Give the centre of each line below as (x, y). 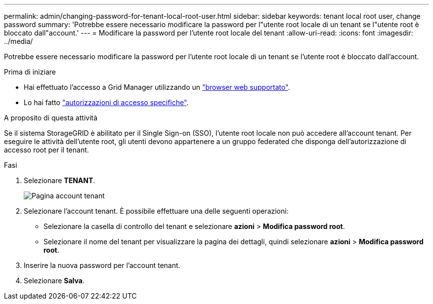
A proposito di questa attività (51, 118)
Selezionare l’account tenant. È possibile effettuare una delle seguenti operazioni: (156, 211)
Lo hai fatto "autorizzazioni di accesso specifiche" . (106, 102)
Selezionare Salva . (54, 281)
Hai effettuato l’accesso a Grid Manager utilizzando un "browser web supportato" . (157, 87)
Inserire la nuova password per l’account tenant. (102, 265)
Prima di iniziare (30, 72)
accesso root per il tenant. (46, 150)
